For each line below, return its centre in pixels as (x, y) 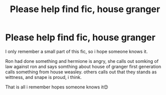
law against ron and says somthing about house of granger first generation (83, 66)
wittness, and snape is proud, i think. (44, 77)
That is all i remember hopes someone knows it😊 (57, 87)
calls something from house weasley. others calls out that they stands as (81, 72)
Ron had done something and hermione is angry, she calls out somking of (82, 61)
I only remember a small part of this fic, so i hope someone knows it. (76, 51)
